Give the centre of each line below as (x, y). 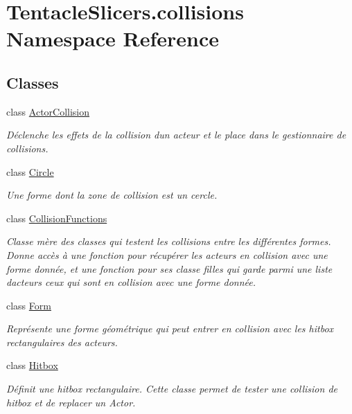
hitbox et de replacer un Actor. (71, 402)
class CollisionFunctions (57, 218)
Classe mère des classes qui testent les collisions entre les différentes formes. (169, 241)
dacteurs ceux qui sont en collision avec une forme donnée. (131, 282)
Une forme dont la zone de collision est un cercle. (112, 195)
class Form (29, 305)
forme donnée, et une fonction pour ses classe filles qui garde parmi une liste (169, 268)
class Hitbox (32, 365)
